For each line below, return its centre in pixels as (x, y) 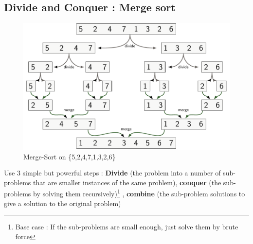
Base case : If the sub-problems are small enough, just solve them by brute (127, 227)
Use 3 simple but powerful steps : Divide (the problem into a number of (112, 173)
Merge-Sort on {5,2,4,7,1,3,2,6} (70, 156)
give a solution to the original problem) (63, 203)
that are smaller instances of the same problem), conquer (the (127, 182)
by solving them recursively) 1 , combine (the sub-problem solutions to (139, 193)
